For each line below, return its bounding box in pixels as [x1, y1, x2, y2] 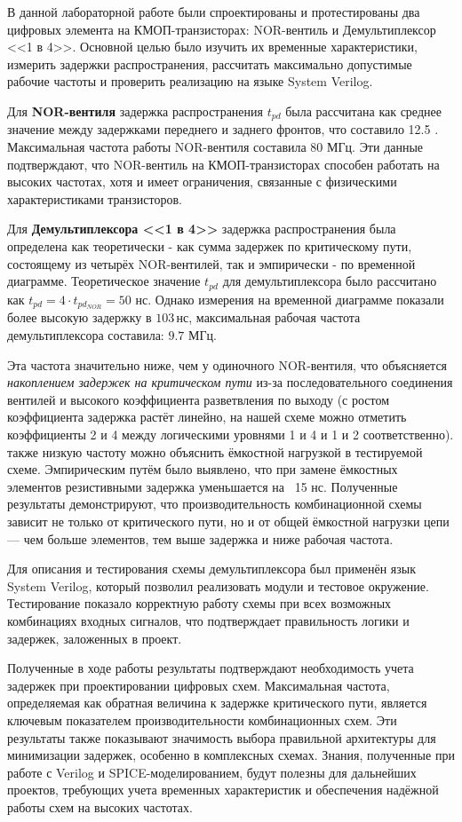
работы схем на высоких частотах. [7, 797, 193, 816]
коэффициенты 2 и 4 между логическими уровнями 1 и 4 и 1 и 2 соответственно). [7, 425, 454, 444]
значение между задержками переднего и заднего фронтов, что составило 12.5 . [7, 120, 439, 138]
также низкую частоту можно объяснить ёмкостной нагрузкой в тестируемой [7, 442, 423, 461]
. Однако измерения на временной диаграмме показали [147, 289, 444, 308]
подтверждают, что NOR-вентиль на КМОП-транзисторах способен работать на [7, 154, 440, 173]
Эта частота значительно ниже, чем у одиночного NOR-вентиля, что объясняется [7, 355, 448, 374]
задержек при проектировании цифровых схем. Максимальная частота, [7, 676, 390, 694]
